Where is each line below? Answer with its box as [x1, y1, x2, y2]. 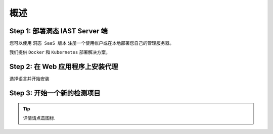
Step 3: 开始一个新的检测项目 [9, 89, 101, 98]
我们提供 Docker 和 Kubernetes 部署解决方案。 [9, 49, 111, 55]
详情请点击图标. [23, 115, 56, 121]
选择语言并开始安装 [9, 76, 50, 82]
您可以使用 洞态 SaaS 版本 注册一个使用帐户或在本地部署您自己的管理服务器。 [9, 40, 174, 46]
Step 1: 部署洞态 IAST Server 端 [9, 27, 108, 35]
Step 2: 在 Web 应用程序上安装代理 [9, 62, 118, 71]
